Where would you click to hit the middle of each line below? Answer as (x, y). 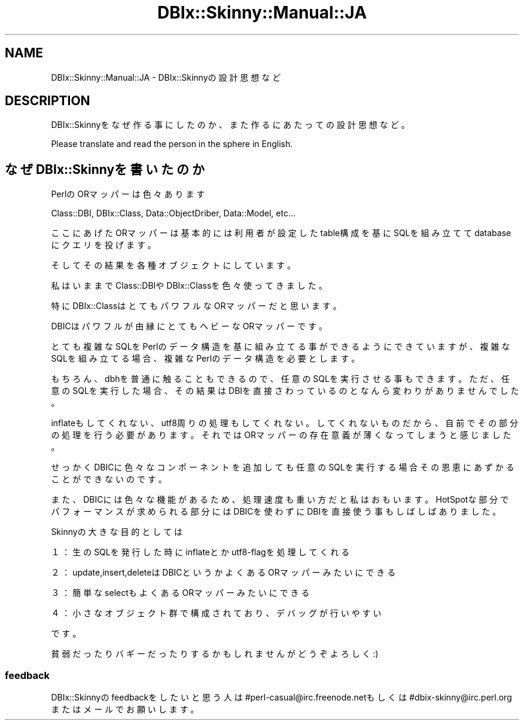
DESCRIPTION (48, 101)
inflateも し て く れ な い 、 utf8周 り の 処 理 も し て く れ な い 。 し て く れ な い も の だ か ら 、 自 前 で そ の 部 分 (285, 423)
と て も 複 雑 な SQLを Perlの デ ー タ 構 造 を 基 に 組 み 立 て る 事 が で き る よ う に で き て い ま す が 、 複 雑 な (281, 347)
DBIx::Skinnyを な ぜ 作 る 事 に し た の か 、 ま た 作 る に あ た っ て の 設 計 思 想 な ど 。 (230, 125)
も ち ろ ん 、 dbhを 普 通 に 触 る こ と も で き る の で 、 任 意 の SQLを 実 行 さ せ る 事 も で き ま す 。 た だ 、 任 (280, 379)
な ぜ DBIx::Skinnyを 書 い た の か (105, 169)
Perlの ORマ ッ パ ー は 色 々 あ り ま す (128, 194)
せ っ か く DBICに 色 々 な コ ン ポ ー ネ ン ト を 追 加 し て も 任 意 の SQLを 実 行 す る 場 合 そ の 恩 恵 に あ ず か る (283, 467)
